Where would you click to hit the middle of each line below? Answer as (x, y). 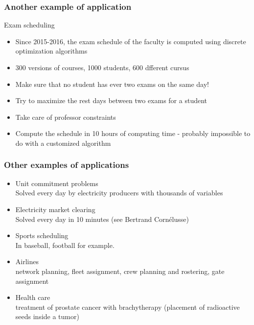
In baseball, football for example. (65, 245)
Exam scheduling (29, 25)
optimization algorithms (51, 51)
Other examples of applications (67, 165)
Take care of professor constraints (66, 117)
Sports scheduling (42, 235)
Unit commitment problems (57, 183)
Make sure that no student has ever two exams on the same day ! (112, 84)
